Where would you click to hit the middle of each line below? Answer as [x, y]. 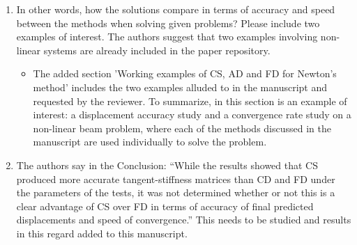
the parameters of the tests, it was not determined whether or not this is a [176, 192]
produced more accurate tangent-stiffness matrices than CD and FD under [176, 179]
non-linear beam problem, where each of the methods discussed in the [182, 128]
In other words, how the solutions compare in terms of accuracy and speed [176, 9]
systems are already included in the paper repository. [157, 50]
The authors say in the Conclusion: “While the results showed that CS [167, 165]
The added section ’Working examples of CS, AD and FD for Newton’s [185, 73]
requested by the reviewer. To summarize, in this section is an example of [190, 101]
